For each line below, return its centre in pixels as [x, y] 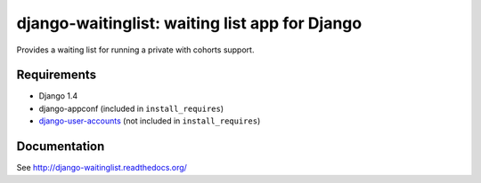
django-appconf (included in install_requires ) [131, 108]
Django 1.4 [58, 96]
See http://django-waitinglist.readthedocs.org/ [102, 168]
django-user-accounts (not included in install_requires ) [150, 121]
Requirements [57, 75]
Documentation [61, 147]
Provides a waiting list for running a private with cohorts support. [135, 50]
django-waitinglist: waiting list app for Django [189, 23]
